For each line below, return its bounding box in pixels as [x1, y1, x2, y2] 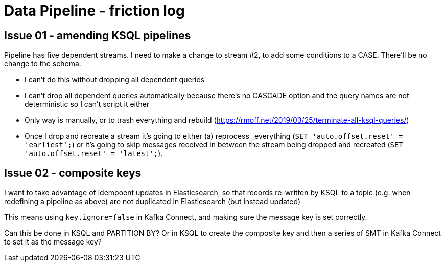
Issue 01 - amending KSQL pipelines [4, 29, 191, 42]
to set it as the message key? [4, 237, 102, 247]
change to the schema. [4, 59, 81, 69]
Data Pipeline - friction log [4, 2, 185, 19]
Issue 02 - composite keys [4, 166, 142, 180]
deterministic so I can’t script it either [25, 100, 150, 109]
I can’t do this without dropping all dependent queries [25, 75, 204, 84]
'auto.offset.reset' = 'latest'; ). [25, 149, 163, 158]
